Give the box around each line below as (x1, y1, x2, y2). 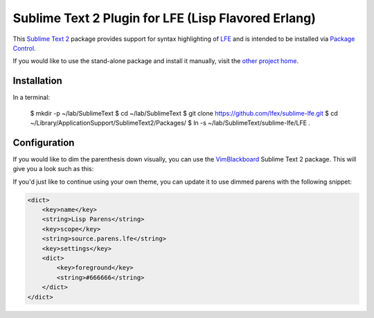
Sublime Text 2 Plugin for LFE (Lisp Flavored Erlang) (12, 10, 317, 26)
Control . (12, 44, 36, 52)
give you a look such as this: (12, 165, 94, 173)
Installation (12, 75, 62, 87)
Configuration (12, 136, 75, 148)
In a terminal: (12, 94, 51, 102)
